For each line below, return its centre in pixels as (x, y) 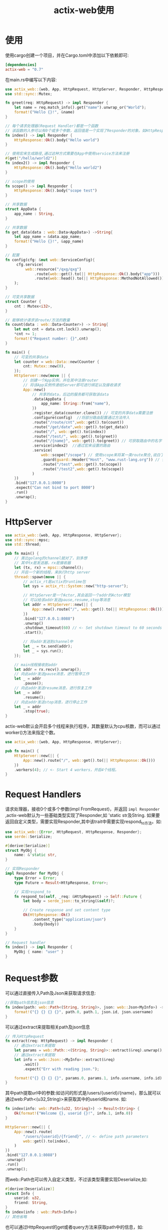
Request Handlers (43, 795)
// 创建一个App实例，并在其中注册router (61, 380)
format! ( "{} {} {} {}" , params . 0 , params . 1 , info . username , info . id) (88, 1078)
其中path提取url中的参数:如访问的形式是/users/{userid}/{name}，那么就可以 (83, 1093)
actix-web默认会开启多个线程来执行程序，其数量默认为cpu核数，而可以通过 (83, 726)
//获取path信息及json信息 (29, 1003)
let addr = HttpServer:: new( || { (58, 605)
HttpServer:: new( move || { (42, 376)
